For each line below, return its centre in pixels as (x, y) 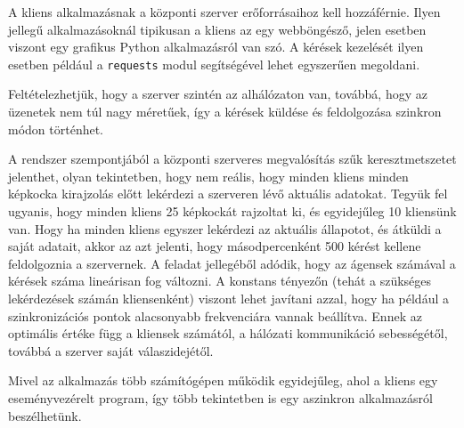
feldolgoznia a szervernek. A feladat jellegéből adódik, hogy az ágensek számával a (232, 263)
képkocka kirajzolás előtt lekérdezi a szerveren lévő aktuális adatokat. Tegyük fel (228, 194)
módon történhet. (56, 129)
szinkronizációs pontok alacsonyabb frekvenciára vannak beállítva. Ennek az (215, 315)
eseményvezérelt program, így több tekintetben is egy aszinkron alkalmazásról (220, 397)
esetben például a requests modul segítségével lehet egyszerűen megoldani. (214, 64)
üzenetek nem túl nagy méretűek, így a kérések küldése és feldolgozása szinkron (225, 112)
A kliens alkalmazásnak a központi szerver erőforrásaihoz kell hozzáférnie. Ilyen (224, 12)
